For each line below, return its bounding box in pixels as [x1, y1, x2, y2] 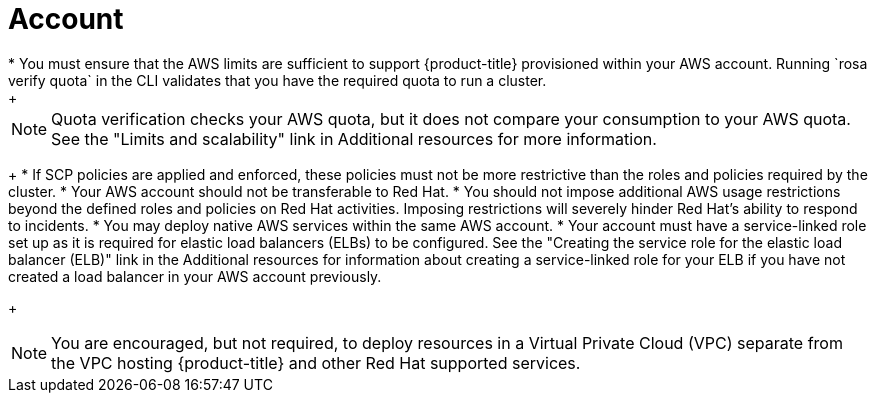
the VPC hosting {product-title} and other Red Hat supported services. [51, 352, 581, 373]
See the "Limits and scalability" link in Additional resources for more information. [51, 128, 657, 149]
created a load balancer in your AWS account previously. [8, 267, 382, 285]
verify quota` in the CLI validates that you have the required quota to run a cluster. [8, 71, 547, 89]
